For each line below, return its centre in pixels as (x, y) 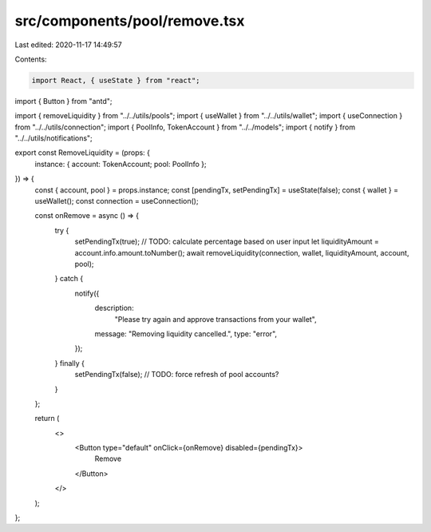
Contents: (31, 59)
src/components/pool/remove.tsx (130, 21)
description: (115, 308)
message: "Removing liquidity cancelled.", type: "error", (186, 333)
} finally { (70, 363)
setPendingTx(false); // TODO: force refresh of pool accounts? (177, 375)
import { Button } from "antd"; (63, 101)
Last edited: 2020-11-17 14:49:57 (69, 45)
